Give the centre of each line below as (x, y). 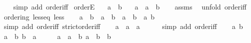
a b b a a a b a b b (57, 36)
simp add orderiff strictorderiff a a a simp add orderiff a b (123, 26)
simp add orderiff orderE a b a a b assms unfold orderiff (130, 6)
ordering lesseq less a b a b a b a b (79, 16)
